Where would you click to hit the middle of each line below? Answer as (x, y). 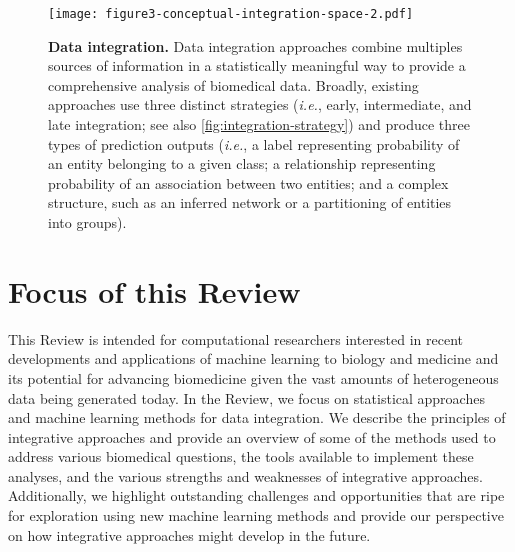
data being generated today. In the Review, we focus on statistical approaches (246, 397)
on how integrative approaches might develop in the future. (189, 534)
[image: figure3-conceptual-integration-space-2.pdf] (231, 14)
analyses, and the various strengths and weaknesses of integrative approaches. (245, 475)
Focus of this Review (154, 290)
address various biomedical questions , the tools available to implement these (241, 456)
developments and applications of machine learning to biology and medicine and (253, 358)
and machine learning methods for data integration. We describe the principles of (257, 417)
